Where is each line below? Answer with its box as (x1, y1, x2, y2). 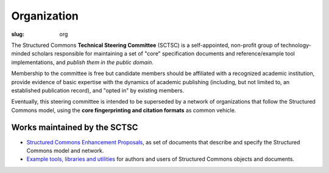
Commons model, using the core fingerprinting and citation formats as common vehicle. (11, 107, 236, 114)
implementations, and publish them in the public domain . (11, 58, 154, 66)
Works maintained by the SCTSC (11, 122, 138, 133)
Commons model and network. (26, 147, 104, 154)
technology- (280, 41, 312, 49)
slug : (11, 30, 24, 38)
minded (11, 50, 30, 57)
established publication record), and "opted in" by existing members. (11, 86, 185, 94)
